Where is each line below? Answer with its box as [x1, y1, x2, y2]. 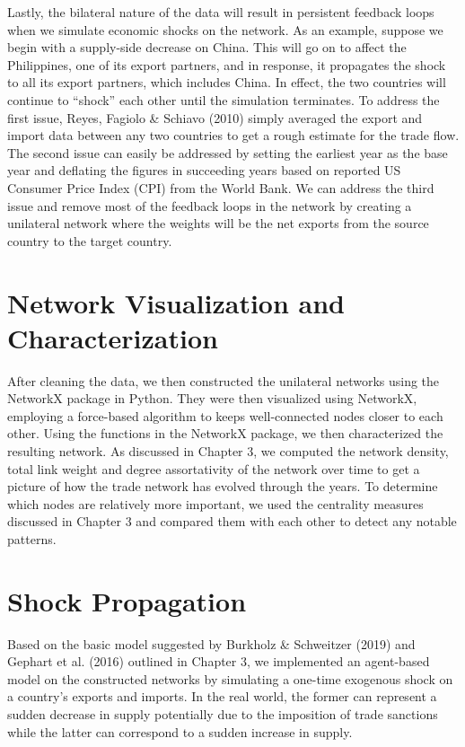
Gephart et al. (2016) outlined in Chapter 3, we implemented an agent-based [7, 652, 430, 671]
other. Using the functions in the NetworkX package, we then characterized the [7, 424, 443, 443]
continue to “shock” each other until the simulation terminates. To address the [7, 90, 440, 109]
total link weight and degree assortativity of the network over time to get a [7, 459, 420, 478]
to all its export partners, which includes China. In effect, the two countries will [7, 73, 446, 92]
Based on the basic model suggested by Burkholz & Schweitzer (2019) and [7, 634, 416, 653]
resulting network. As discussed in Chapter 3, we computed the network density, [7, 442, 449, 460]
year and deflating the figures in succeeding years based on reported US [7, 161, 401, 180]
